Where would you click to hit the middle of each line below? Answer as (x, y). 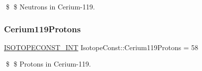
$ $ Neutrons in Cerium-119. (50, 6)
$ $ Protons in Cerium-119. (48, 64)
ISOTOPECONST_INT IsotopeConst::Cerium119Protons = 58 (101, 47)
